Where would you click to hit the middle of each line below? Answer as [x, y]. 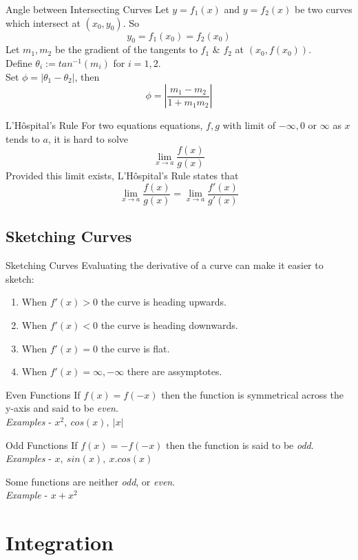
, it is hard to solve [88, 138]
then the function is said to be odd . [240, 444]
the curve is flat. [135, 348]
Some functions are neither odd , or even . [91, 481]
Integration [60, 542]
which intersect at [43, 22]
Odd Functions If [42, 444]
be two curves [324, 9]
